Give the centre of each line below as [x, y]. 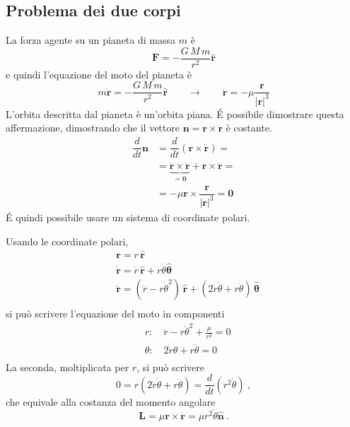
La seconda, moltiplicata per [68, 367]
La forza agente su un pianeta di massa [91, 40]
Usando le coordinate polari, [67, 241]
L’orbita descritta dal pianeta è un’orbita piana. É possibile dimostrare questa [175, 113]
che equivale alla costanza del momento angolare [111, 401]
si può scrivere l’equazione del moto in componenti [115, 314]
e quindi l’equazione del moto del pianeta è [99, 74]
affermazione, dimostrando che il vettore [93, 128]
